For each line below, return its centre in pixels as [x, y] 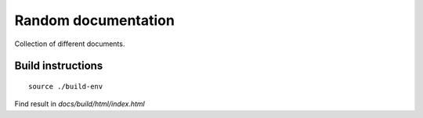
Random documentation [95, 20]
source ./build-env [66, 86]
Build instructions [59, 66]
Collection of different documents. [70, 44]
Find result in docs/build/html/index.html [80, 104]
